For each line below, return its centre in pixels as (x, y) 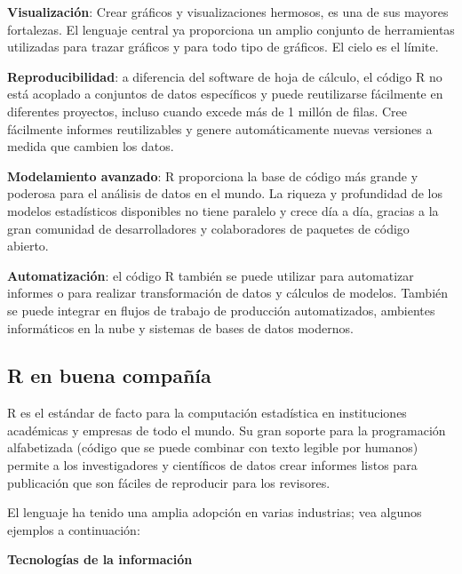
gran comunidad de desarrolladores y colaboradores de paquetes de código (208, 228)
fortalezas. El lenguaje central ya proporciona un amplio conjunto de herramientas (231, 29)
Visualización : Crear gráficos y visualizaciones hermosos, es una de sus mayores (228, 12)
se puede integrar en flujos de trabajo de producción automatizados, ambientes (221, 310)
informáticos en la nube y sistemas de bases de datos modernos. (180, 327)
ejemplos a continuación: (74, 529)
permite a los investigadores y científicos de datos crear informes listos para (212, 465)
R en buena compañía (109, 375)
